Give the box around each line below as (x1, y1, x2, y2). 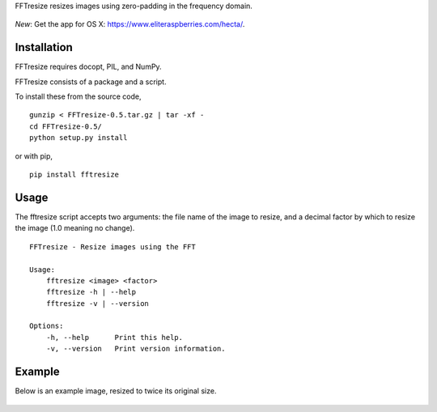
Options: (29, 321, 64, 331)
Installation (15, 40, 73, 54)
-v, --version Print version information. (45, 344, 226, 354)
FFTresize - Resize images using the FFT (29, 242, 196, 251)
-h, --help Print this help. (45, 333, 184, 342)
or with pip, (15, 151, 53, 161)
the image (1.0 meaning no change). (15, 223, 135, 233)
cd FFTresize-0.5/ (29, 121, 103, 131)
